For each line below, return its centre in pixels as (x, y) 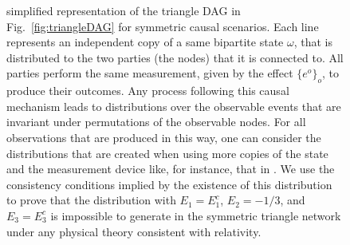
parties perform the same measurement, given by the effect (150, 73)
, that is (313, 42)
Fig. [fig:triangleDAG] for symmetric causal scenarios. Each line (163, 26)
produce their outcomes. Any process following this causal (148, 91)
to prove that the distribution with (91, 200)
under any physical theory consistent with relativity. (134, 231)
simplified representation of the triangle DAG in (124, 10)
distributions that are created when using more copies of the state (167, 153)
